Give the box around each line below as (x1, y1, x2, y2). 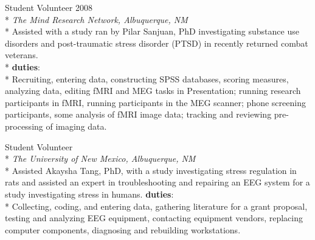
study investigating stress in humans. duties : (5, 187, 174, 200)
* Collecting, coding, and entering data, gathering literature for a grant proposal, (5, 199, 308, 212)
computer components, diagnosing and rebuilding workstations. (5, 223, 241, 236)
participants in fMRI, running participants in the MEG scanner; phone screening (5, 96, 306, 108)
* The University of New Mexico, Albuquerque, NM (5, 152, 196, 165)
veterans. (5, 48, 38, 61)
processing (5, 119, 43, 132)
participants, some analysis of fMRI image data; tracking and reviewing (5, 108, 272, 121)
